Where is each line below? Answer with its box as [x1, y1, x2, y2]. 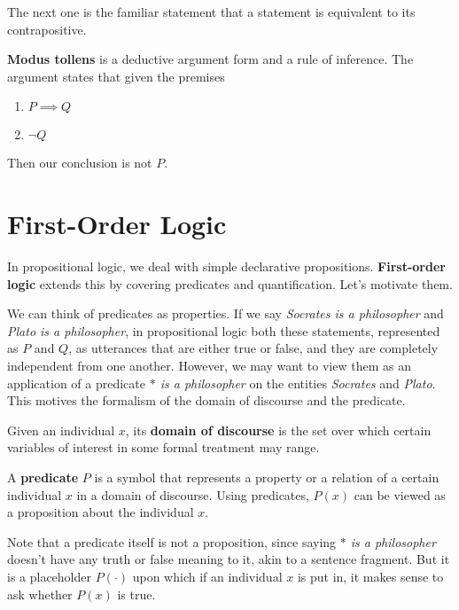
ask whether [7, 584, 73, 603]
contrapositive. [7, 20, 87, 38]
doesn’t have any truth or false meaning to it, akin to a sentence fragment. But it [7, 550, 450, 568]
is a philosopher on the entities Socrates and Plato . [159, 373, 436, 392]
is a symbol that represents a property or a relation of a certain [94, 468, 440, 487]
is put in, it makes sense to [297, 567, 444, 585]
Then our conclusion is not [7, 153, 152, 172]
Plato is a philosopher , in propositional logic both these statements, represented [7, 321, 440, 340]
